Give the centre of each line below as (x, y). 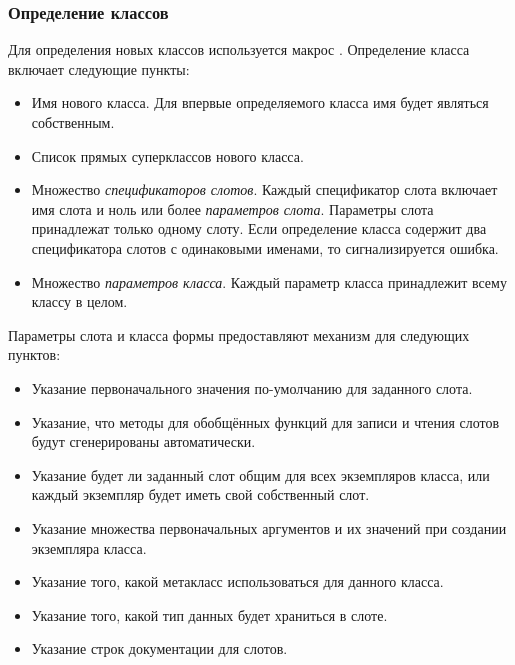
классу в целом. (79, 301)
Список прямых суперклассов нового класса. (167, 155)
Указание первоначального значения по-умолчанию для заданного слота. (252, 387)
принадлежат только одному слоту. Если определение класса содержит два (259, 228)
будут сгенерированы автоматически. (143, 441)
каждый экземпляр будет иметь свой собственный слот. (200, 494)
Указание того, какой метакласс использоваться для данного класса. (237, 581)
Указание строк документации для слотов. (159, 648)
